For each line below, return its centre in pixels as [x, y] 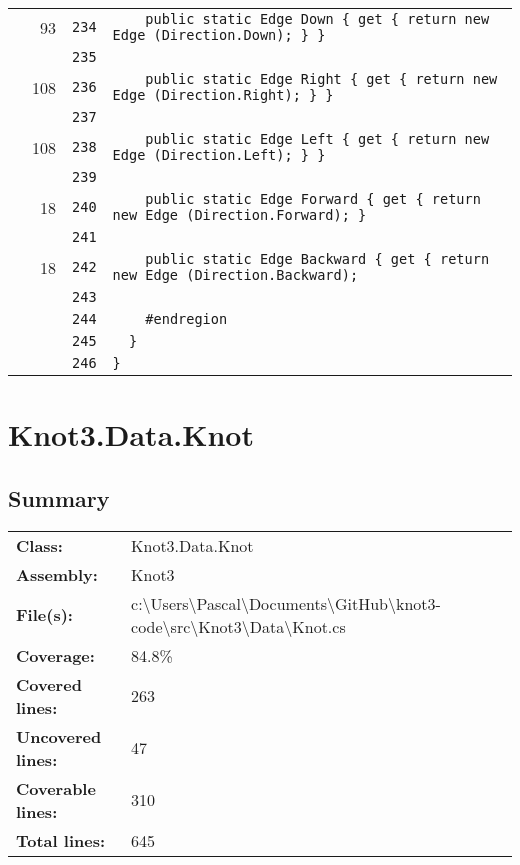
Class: [39, 545]
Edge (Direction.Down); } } [219, 35]
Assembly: [57, 574]
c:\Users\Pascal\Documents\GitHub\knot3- [286, 603]
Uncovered [59, 736]
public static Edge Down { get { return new [317, 19]
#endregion [186, 319]
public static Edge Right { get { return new [321, 79]
